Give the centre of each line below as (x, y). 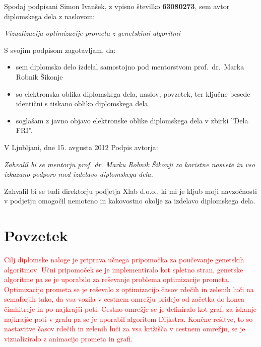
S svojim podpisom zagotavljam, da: (60, 50)
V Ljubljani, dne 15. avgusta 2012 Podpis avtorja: (81, 147)
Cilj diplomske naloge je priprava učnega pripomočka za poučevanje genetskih (124, 260)
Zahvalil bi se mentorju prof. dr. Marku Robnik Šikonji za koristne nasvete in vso (129, 164)
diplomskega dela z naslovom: (50, 16)
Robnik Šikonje (39, 76)
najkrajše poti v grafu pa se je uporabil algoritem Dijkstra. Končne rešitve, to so (128, 319)
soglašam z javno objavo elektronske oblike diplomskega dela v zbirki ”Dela (132, 120)
